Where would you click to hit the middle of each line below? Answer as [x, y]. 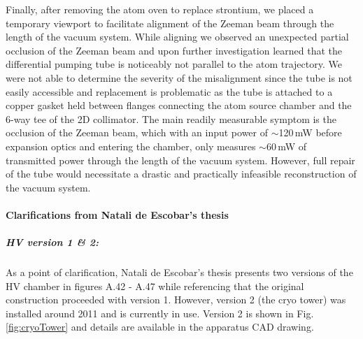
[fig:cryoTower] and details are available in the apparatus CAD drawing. [160, 327]
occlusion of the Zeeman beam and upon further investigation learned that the [174, 50]
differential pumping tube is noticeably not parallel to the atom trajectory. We [174, 64]
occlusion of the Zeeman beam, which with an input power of [137, 132]
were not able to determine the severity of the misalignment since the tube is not [179, 77]
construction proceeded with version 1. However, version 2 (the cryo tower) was [176, 300]
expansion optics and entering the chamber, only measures [131, 146]
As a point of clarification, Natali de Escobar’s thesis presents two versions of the [179, 272]
